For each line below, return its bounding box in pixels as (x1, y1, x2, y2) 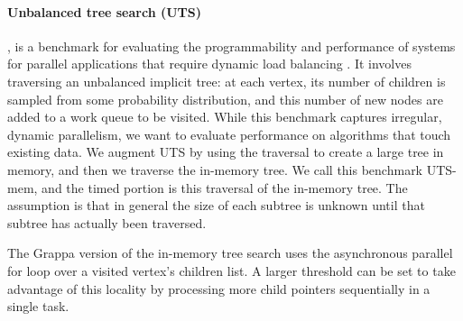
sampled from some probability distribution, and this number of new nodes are (7, 89, 443, 108)
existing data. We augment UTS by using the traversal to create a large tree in (7, 142, 444, 161)
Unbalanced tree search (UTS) (7, 2, 202, 21)
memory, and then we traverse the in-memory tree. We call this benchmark (7, 160, 423, 179)
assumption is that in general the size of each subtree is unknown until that (7, 196, 425, 215)
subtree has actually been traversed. (7, 213, 207, 232)
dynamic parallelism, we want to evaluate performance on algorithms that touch (7, 124, 451, 143)
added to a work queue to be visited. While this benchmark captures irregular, (7, 107, 442, 126)
